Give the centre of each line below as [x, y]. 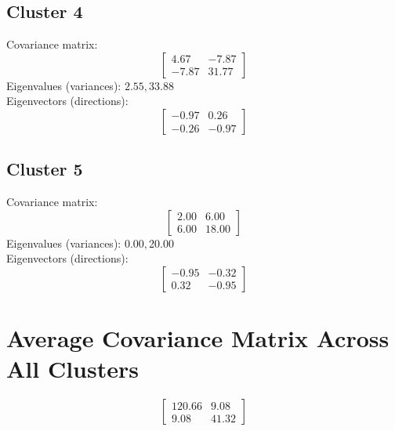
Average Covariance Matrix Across [198, 338]
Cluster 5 [45, 169]
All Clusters [72, 369]
